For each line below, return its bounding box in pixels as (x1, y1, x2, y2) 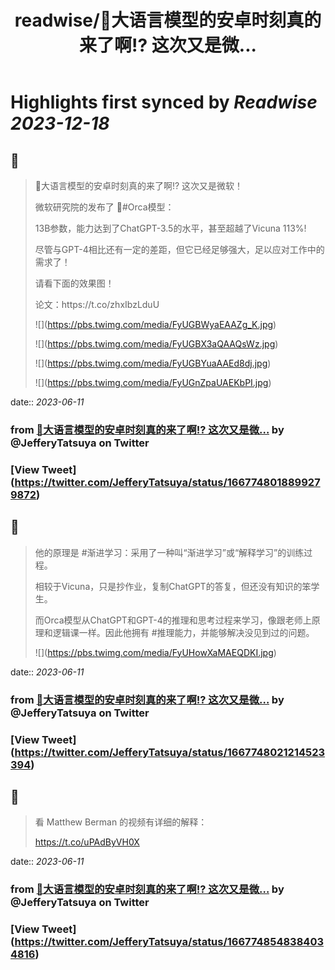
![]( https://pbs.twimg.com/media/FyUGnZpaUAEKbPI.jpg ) (34, 377, 272, 388)
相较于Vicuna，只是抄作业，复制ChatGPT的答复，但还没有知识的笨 (34, 580, 312, 592)
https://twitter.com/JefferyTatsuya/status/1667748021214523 (14, 745, 326, 759)
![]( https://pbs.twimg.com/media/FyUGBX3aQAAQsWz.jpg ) (34, 338, 279, 350)
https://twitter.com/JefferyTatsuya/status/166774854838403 (14, 935, 324, 949)
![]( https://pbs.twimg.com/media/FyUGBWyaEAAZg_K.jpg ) (34, 319, 277, 330)
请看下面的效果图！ (34, 277, 115, 289)
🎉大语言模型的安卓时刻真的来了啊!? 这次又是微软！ (34, 180, 244, 191)
